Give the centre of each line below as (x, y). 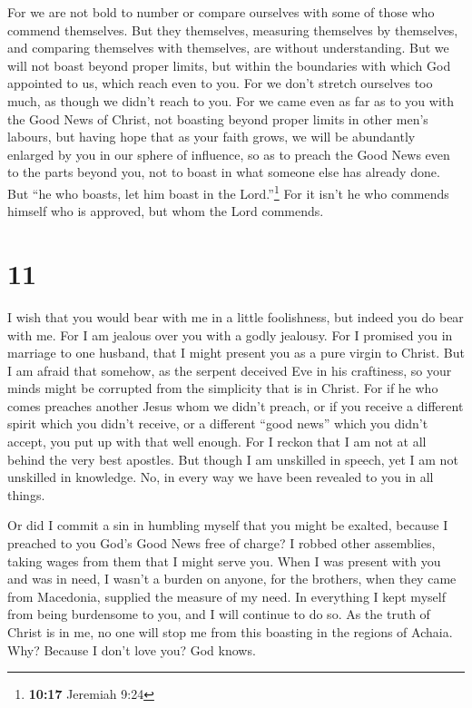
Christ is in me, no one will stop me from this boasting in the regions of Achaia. (230, 632)
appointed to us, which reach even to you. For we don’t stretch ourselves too (220, 83)
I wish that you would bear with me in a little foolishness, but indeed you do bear (236, 316)
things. (26, 494)
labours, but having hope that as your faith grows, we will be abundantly (211, 137)
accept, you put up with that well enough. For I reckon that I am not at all (217, 442)
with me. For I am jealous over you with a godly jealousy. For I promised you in (230, 334)
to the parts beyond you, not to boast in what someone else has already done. (224, 172)
